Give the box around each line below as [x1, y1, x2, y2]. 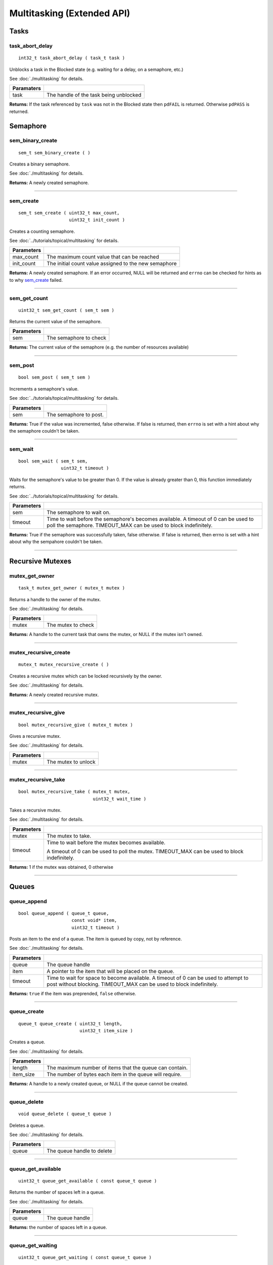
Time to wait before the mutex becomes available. [47, 839, 166, 846]
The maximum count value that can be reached [47, 254, 159, 261]
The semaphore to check [47, 334, 106, 342]
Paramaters [12, 85, 41, 92]
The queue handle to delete [47, 1148, 112, 1155]
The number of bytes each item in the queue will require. [47, 1071, 182, 1078]
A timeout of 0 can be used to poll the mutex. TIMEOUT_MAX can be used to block [47, 848, 244, 855]
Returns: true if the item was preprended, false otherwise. [9, 990, 136, 996]
